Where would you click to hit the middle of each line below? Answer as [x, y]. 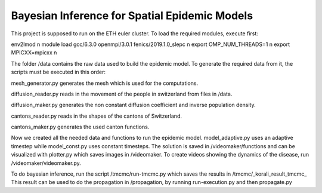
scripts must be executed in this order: [58, 72]
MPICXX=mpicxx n [34, 53]
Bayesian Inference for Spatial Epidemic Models [132, 16]
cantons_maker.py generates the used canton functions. [80, 127]
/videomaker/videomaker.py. [46, 163]
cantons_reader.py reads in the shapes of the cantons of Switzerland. [96, 116]
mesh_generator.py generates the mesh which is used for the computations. [105, 83]
